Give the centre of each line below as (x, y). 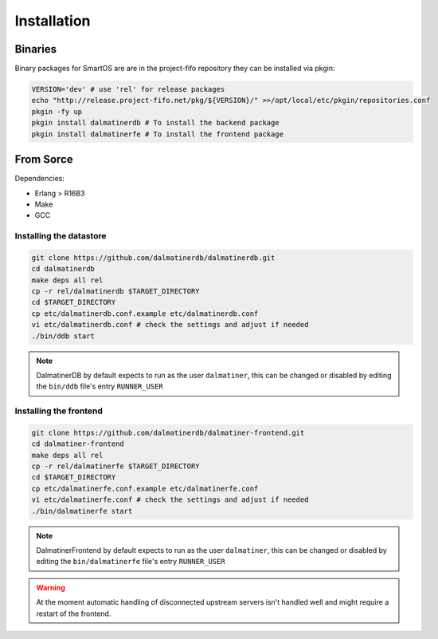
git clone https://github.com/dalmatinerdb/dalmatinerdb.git (153, 258)
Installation (53, 21)
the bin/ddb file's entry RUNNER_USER (100, 386)
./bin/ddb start (63, 336)
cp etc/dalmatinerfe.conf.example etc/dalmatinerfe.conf (145, 488)
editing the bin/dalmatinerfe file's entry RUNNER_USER (131, 562)
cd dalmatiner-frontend (78, 444)
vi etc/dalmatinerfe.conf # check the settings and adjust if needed (170, 500)
